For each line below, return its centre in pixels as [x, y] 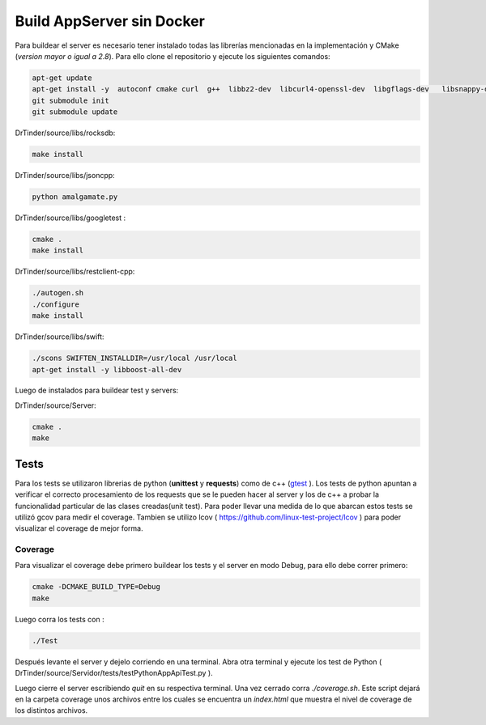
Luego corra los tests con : [60, 619]
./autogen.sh [58, 293]
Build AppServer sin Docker [110, 21]
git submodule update [75, 112]
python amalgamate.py [75, 197]
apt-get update [62, 78]
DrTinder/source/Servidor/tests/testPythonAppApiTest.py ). [114, 673]
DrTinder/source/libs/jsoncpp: [65, 176]
